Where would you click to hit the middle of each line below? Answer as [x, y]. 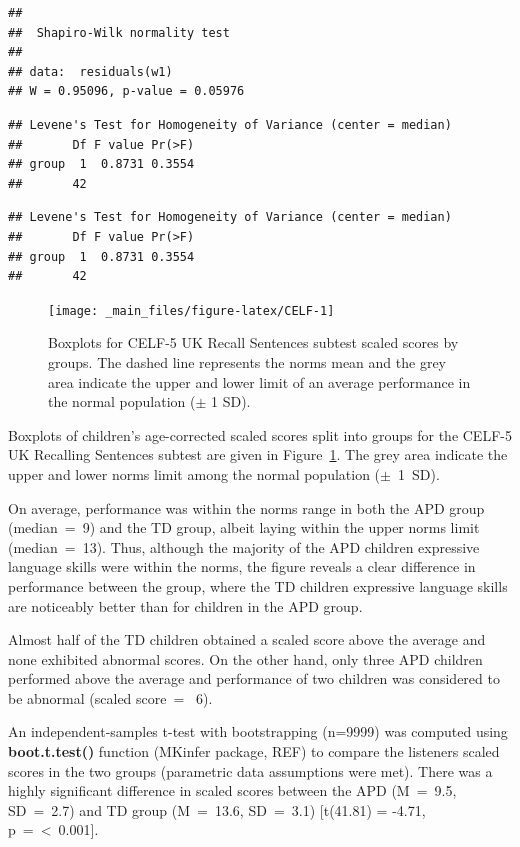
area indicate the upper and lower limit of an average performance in [259, 381]
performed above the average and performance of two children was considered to [254, 678]
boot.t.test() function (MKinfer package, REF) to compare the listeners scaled [254, 751]
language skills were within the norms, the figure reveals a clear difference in [242, 566]
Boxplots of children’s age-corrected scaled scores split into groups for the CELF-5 [260, 434]
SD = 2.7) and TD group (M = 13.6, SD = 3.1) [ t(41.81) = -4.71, [217, 809]
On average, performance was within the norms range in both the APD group [246, 507]
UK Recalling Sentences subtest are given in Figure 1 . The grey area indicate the [258, 454]
